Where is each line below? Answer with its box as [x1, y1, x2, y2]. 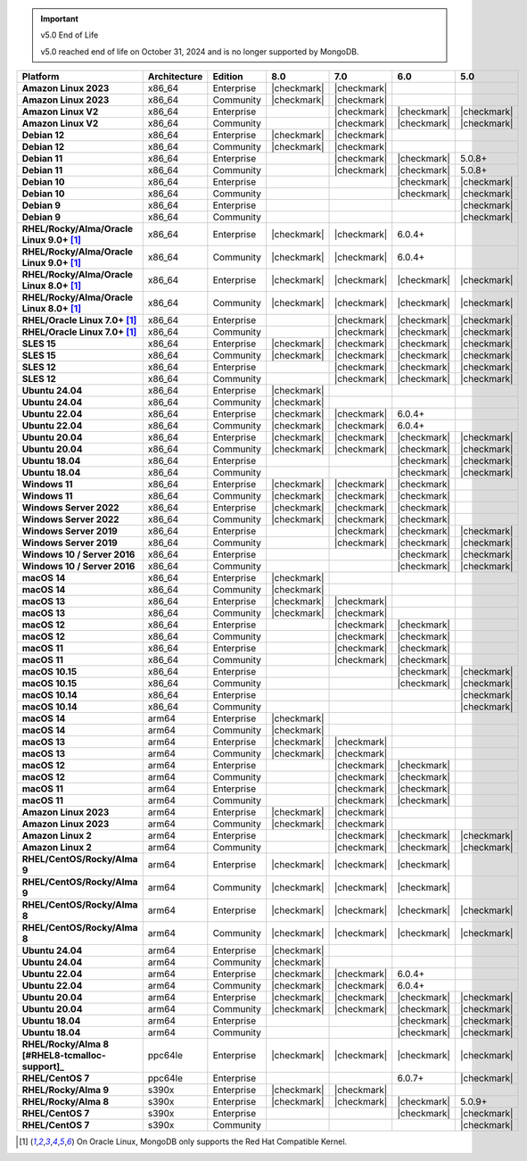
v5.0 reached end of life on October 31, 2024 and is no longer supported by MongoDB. [40, 46, 360, 57]
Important [40, 13, 79, 24]
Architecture [147, 70, 203, 83]
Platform [21, 70, 60, 83]
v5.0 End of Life [40, 29, 99, 40]
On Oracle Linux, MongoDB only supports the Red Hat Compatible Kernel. [76, 1136, 348, 1147]
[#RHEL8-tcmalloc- [21, 1049, 106, 1062]
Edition [212, 70, 243, 83]
